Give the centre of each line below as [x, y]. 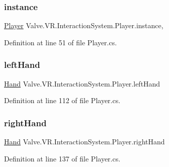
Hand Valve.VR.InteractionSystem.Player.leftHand [82, 83]
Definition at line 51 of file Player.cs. [61, 42]
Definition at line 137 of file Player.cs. [62, 158]
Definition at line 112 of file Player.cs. [62, 100]
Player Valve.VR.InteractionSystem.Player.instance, [84, 25]
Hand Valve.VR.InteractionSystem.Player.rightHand [84, 142]
